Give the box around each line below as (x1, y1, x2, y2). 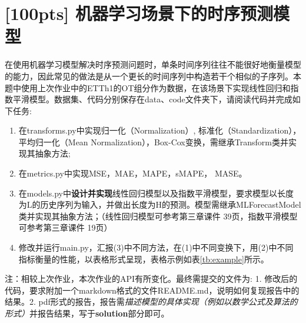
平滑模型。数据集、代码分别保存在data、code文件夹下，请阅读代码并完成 (12, 93, 292, 105)
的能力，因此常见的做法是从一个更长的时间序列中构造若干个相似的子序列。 (5, 69, 293, 82)
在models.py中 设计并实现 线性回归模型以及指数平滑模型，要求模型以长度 (18, 187, 294, 199)
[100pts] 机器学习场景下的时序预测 (5, 1, 274, 25)
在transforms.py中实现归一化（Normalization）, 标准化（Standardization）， (18, 124, 301, 136)
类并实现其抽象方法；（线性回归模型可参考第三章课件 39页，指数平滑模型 (18, 209, 298, 222)
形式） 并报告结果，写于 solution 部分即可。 (5, 307, 169, 319)
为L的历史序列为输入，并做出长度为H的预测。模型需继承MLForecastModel (18, 198, 301, 211)
